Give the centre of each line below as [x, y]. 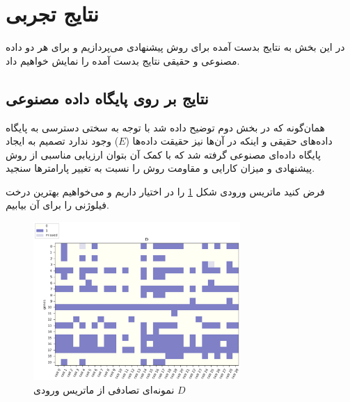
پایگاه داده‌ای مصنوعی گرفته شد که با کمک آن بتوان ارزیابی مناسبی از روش [163, 154]
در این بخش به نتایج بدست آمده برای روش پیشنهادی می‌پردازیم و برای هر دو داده [175, 47]
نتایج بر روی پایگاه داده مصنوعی [107, 98]
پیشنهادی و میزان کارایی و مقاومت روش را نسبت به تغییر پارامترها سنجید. [160, 168]
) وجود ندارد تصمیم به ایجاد [62, 141]
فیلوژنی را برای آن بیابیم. [57, 205]
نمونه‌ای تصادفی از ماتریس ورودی [104, 389]
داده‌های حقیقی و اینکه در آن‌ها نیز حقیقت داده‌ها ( [229, 141]
